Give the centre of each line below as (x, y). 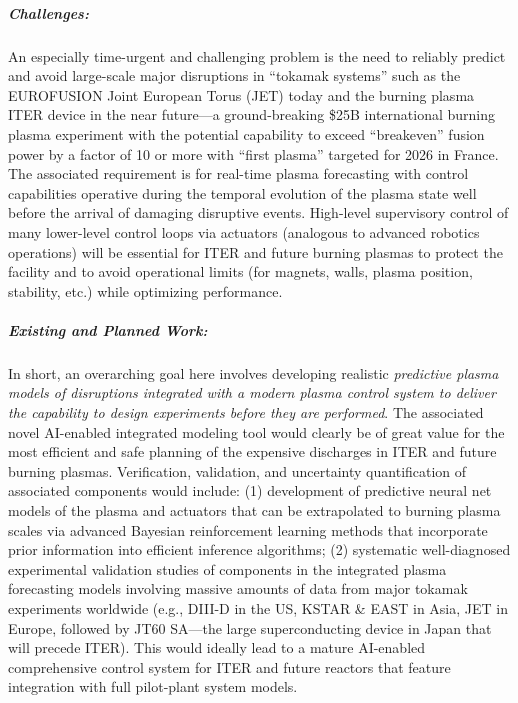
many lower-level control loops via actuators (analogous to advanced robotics (244, 231)
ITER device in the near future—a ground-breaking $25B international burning (252, 114)
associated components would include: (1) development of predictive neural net (250, 490)
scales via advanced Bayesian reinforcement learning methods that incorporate (248, 529)
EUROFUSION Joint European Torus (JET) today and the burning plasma (241, 94)
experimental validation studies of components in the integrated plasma (227, 568)
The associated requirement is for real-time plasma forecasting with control (238, 173)
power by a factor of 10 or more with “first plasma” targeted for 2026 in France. (253, 153)
